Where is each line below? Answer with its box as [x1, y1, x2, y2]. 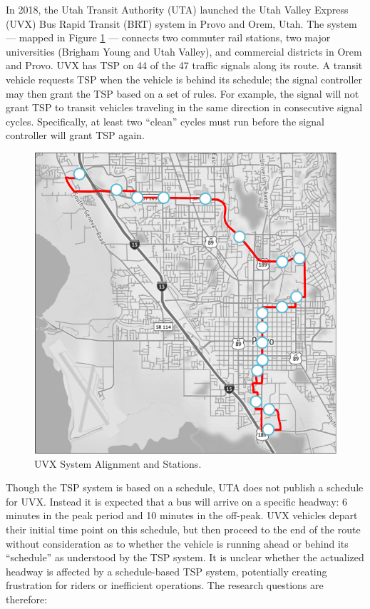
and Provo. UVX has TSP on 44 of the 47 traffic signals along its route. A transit [6, 58, 363, 73]
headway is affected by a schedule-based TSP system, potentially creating [6, 563, 327, 578]
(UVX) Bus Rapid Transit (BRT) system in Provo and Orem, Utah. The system [6, 16, 357, 31]
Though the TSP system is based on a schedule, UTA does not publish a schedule [6, 480, 364, 495]
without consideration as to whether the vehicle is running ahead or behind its [6, 536, 349, 551]
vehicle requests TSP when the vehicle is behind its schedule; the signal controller [6, 71, 363, 86]
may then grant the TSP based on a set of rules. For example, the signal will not [6, 86, 359, 101]
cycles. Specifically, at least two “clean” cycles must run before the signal [6, 113, 324, 128]
